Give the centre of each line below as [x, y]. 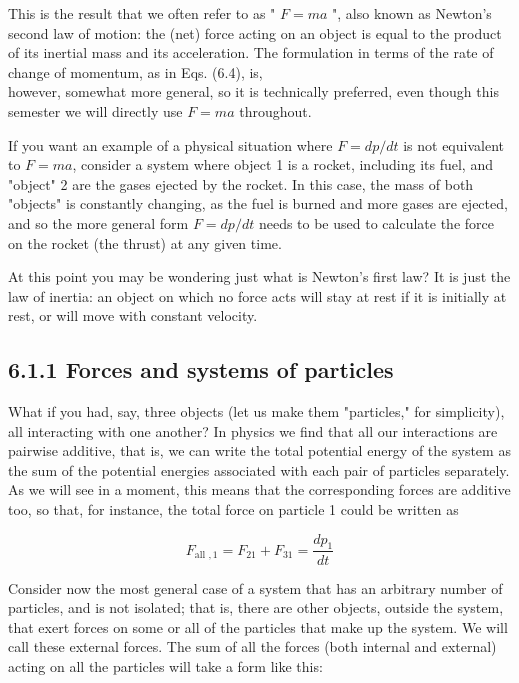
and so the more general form [98, 222]
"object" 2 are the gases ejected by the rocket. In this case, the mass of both [241, 183]
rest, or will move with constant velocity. [133, 315]
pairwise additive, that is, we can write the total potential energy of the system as [259, 450]
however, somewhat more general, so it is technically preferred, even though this [253, 91]
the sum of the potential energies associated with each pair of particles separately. [259, 469]
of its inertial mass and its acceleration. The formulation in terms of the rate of [251, 52]
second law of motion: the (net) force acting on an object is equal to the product [255, 32]
